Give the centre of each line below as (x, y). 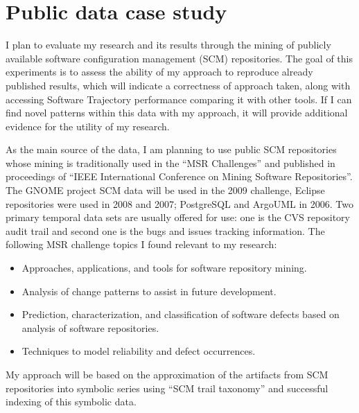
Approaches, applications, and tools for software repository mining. (164, 268)
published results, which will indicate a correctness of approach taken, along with (178, 85)
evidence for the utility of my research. (88, 126)
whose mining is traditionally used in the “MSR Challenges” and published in (170, 162)
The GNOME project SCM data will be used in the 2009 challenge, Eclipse (165, 190)
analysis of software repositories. (90, 327)
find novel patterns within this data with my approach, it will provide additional (177, 113)
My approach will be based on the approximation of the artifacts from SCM (167, 374)
